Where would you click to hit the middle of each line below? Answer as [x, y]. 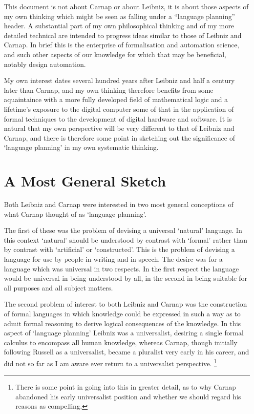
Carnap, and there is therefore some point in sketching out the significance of [119, 137]
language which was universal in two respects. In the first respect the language [121, 268]
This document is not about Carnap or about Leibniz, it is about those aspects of [126, 6]
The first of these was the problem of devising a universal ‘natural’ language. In [123, 230]
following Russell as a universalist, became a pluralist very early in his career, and [127, 352]
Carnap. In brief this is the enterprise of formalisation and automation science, [122, 45]
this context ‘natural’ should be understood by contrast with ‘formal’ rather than [126, 239]
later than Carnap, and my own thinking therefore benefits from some [109, 90]
